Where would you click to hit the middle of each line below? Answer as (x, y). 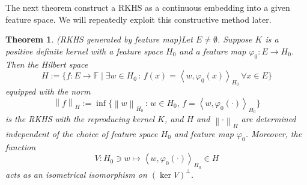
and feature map (204, 133)
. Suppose (235, 39)
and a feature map (213, 51)
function (21, 146)
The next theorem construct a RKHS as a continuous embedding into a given (148, 7)
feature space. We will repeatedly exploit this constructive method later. (138, 19)
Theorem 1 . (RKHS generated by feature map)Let (99, 39)
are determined (269, 119)
